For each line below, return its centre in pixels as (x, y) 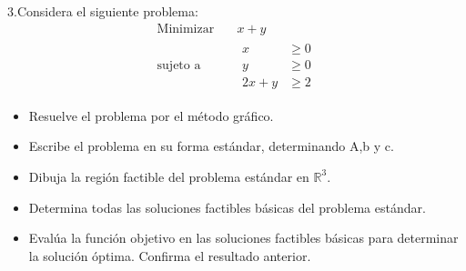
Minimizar (186, 29)
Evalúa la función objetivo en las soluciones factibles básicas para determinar (243, 238)
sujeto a (179, 66)
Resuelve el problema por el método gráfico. (151, 115)
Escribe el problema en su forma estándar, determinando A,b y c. (211, 146)
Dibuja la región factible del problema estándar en (169, 176)
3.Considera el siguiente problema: (103, 11)
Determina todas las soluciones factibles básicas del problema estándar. (227, 207)
